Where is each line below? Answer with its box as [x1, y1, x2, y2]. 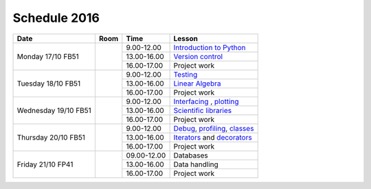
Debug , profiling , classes [173, 123, 254, 133]
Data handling [173, 160, 219, 169]
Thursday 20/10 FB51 [16, 132, 86, 142]
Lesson [173, 34, 199, 43]
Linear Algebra [173, 79, 221, 88]
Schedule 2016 [12, 10, 100, 25]
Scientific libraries [173, 105, 232, 115]
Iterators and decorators [173, 132, 252, 142]
